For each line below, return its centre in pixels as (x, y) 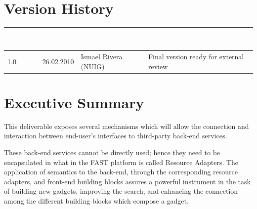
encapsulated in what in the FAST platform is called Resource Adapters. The (121, 162)
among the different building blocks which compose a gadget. (96, 201)
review (158, 66)
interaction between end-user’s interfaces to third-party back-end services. (116, 136)
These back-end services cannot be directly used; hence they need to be (112, 152)
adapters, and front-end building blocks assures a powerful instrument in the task (127, 181)
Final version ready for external (196, 57)
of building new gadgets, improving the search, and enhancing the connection (121, 191)
